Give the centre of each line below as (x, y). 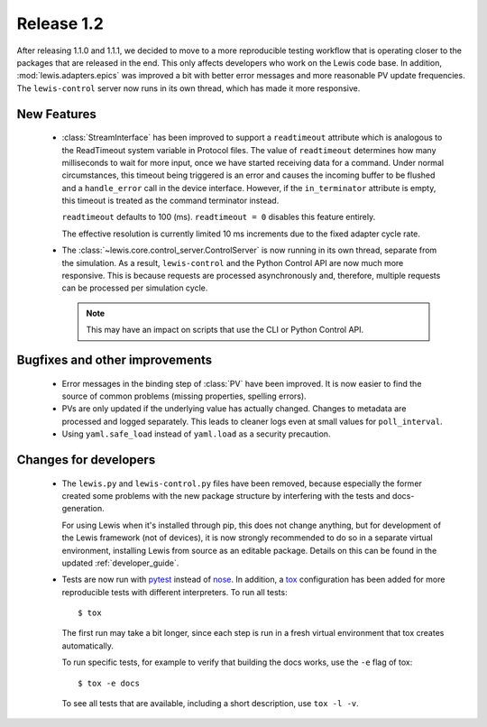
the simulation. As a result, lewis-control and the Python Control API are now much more (233, 262)
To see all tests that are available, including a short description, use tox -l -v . (211, 704)
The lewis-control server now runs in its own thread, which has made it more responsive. (188, 88)
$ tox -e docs (109, 683)
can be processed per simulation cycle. (135, 288)
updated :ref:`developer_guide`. (120, 563)
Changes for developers (86, 460)
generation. (83, 509)
